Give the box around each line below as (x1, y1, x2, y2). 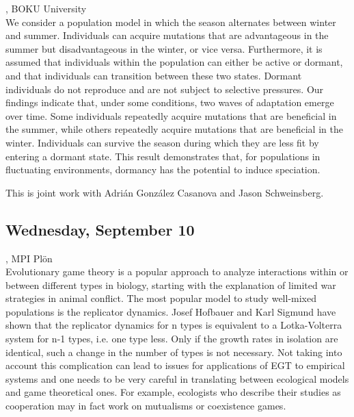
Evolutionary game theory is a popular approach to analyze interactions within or (5, 264, 349, 279)
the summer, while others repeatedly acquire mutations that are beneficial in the (5, 122, 343, 136)
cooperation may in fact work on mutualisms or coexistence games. (5, 399, 286, 413)
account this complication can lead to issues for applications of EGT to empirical (5, 358, 345, 372)
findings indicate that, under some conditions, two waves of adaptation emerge (5, 95, 334, 110)
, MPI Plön (5, 251, 53, 265)
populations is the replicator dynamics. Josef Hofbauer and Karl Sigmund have (5, 304, 336, 318)
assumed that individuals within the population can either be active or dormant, (5, 55, 343, 69)
